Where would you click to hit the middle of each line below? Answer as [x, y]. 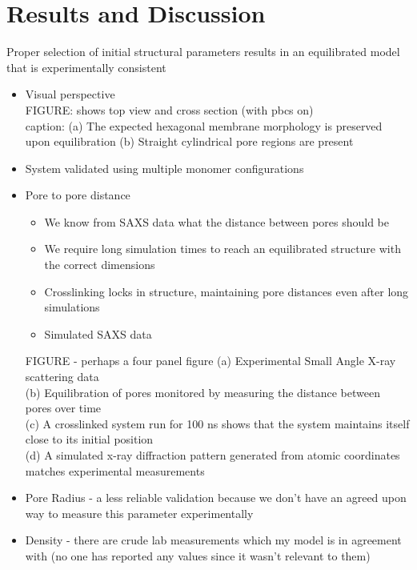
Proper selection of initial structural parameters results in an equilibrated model [203, 52]
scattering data [62, 377]
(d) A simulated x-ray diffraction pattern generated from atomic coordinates [213, 455]
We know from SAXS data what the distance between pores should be [217, 221]
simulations [72, 307]
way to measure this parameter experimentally [139, 513]
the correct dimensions [100, 265]
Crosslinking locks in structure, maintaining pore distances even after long [227, 291]
